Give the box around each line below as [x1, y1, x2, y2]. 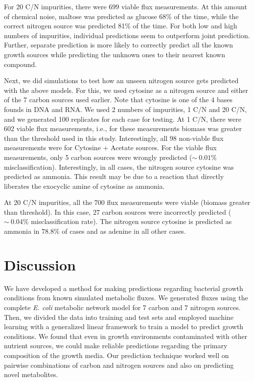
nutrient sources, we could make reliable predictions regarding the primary [4, 340, 228, 351]
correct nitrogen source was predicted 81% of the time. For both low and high [4, 21, 237, 31]
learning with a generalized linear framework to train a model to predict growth [4, 321, 244, 332]
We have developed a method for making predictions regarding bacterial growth [4, 283, 243, 293]
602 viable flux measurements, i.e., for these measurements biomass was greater [4, 123, 242, 134]
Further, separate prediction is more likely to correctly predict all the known [4, 40, 233, 50]
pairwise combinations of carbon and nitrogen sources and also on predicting [4, 359, 234, 370]
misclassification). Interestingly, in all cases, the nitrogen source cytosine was [4, 161, 234, 172]
